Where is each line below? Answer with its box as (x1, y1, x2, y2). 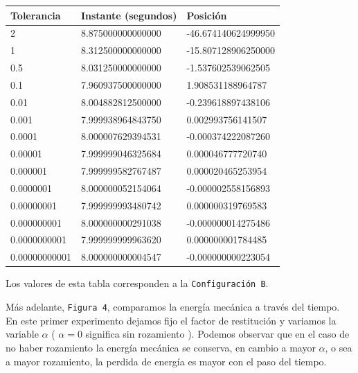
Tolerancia (10, 8, 61, 22)
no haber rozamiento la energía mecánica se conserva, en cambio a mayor (6, 340, 316, 354)
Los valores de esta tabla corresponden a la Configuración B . (6, 276, 269, 290)
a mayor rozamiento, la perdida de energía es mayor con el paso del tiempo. (6, 354, 327, 368)
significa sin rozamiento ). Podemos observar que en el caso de (85, 327, 350, 341)
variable (6, 327, 39, 341)
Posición (186, 8, 227, 22)
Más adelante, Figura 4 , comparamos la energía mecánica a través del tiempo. (6, 300, 340, 314)
